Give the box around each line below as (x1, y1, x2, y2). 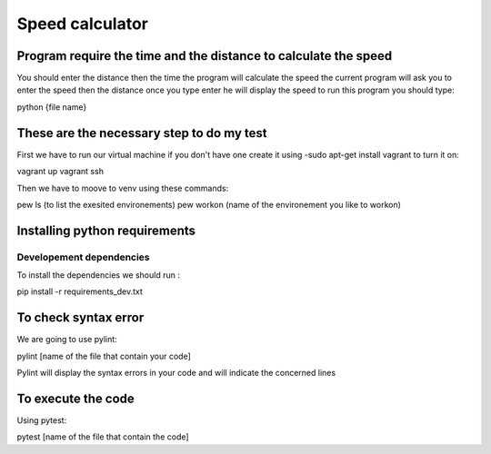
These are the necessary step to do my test (16, 125, 267, 141)
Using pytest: (16, 415, 67, 426)
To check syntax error (16, 310, 145, 326)
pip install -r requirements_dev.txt (16, 286, 143, 297)
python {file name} (16, 101, 87, 113)
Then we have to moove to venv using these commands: (16, 183, 229, 193)
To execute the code (16, 390, 135, 406)
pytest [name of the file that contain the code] (16, 431, 190, 442)
